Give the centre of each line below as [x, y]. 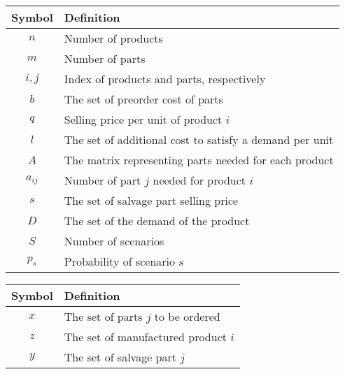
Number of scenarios [114, 241]
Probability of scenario [120, 261]
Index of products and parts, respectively [165, 79]
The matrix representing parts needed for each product [199, 160]
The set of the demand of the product [157, 221]
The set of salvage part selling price [151, 200]
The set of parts [103, 316]
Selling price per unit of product [143, 119]
